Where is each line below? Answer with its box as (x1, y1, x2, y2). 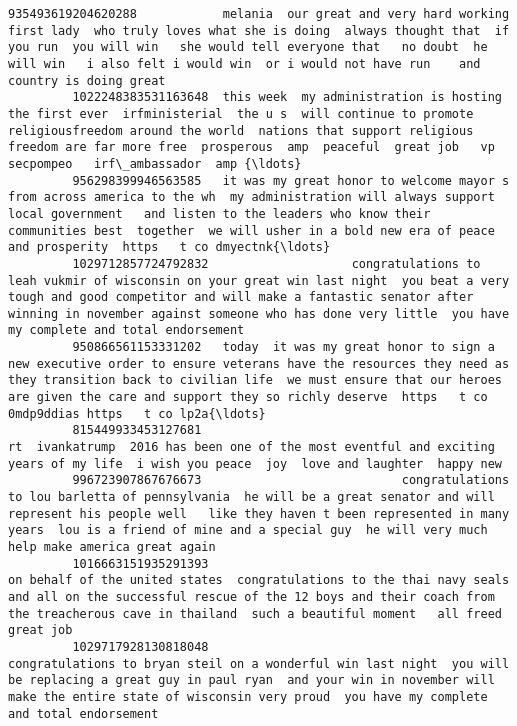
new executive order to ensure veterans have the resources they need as (8, 356, 510, 371)
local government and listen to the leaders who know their (8, 206, 431, 221)
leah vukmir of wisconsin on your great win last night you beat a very (8, 273, 510, 288)
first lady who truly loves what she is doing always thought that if (8, 23, 510, 38)
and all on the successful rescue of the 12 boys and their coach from (8, 589, 495, 604)
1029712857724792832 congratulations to (72, 256, 481, 271)
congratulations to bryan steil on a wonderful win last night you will (8, 656, 510, 671)
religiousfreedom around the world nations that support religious (8, 123, 474, 138)
